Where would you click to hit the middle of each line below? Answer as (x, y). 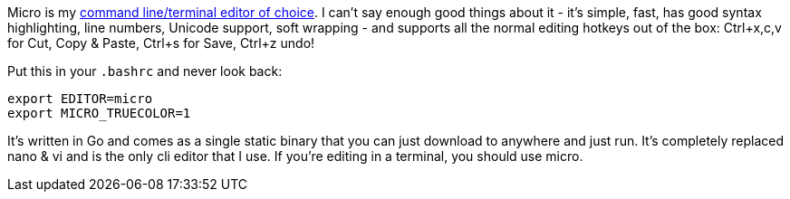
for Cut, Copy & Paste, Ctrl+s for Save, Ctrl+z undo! (161, 43)
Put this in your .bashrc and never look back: (145, 71)
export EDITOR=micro (80, 99)
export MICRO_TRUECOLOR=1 (99, 113)
